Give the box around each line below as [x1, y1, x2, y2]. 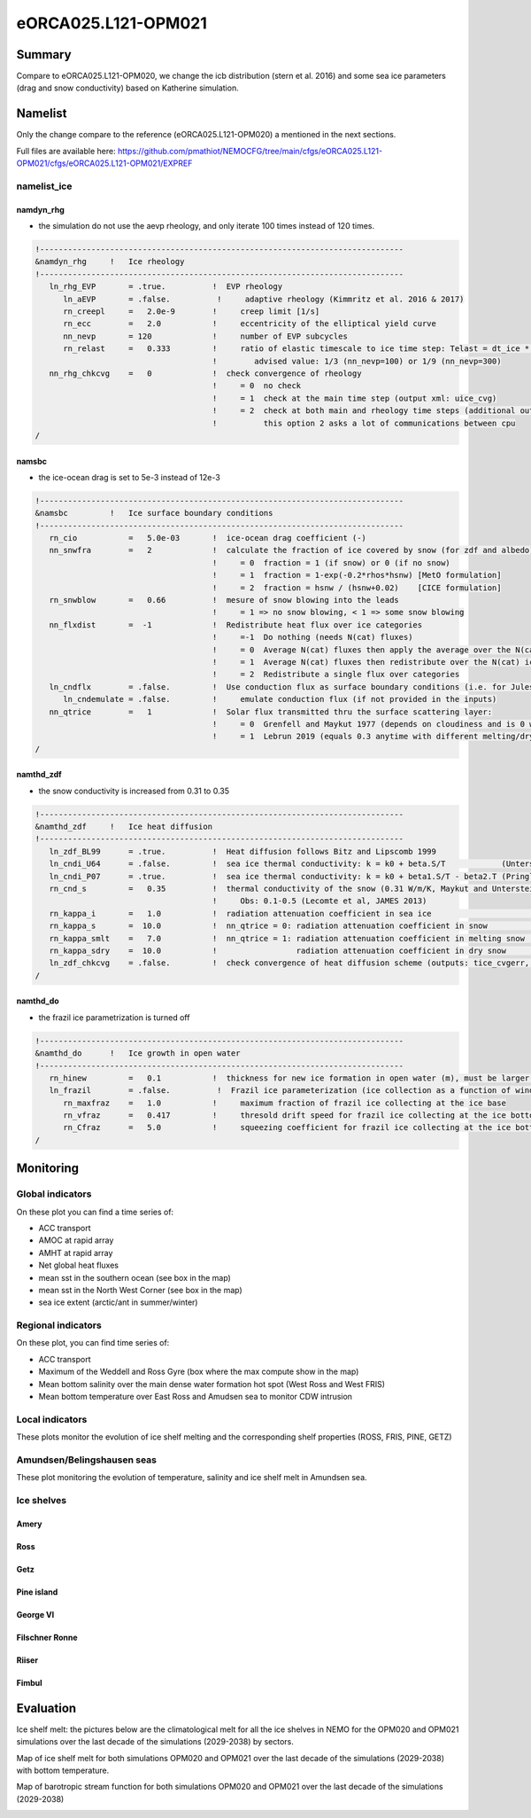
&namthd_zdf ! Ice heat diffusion [35, 822, 212, 832]
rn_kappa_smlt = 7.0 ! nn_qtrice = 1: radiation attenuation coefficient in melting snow [49, 933, 526, 943]
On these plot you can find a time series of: [16, 1206, 174, 1217]
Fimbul [16, 1677, 43, 1688]
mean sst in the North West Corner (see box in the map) [38, 1284, 242, 1295]
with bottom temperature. [16, 1765, 110, 1775]
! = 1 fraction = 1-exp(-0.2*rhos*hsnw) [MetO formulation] [212, 570, 502, 581]
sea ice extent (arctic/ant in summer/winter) [38, 1297, 198, 1307]
